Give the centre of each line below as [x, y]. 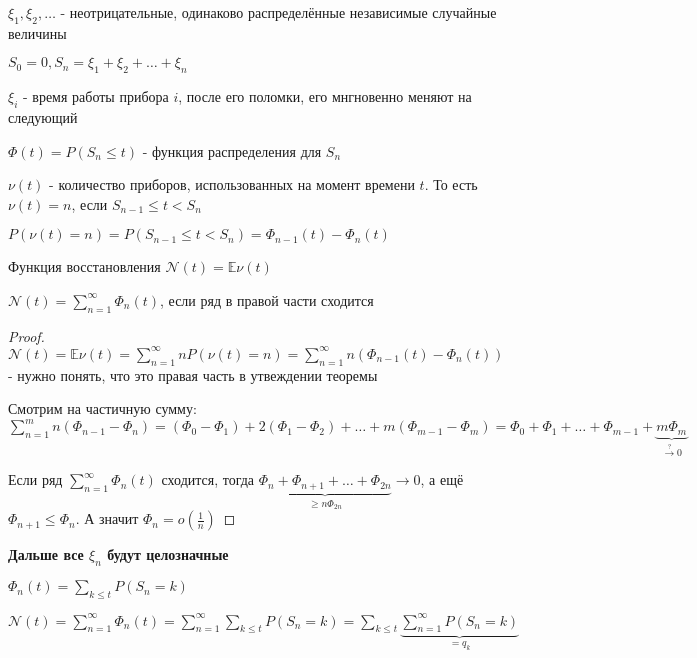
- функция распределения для [232, 150]
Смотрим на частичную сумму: [102, 408]
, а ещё [442, 479]
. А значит [107, 518]
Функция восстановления [84, 266]
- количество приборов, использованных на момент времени [232, 184]
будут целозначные [168, 554]
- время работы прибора [95, 96]
